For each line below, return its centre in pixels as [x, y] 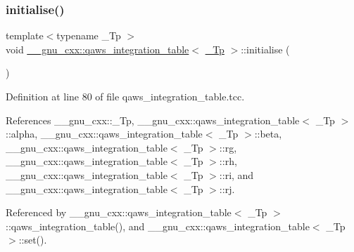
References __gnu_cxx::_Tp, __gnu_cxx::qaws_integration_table [153, 120]
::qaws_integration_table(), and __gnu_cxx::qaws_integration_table [158, 226]
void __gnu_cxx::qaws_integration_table [97, 49]
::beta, [268, 134]
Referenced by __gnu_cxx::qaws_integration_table [119, 212]
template [25, 35]
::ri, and [236, 174]
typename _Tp [89, 35]
